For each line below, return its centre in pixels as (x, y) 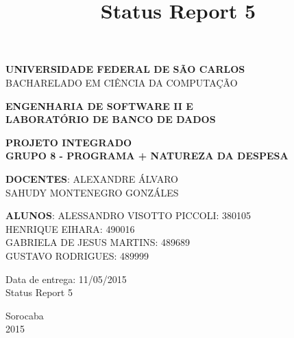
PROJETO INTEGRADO (69, 142)
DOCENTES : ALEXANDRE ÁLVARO (92, 178)
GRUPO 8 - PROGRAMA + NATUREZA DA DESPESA (147, 156)
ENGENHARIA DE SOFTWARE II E (99, 105)
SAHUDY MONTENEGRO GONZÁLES (92, 192)
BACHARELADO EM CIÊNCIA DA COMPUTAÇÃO (122, 82)
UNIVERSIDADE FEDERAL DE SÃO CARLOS (125, 69)
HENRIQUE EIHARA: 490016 (70, 228)
